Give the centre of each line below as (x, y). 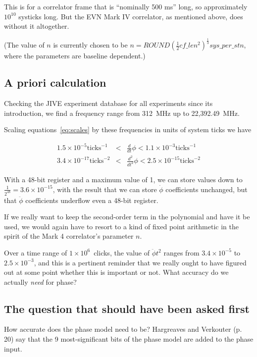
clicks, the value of (122, 252)
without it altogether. (37, 26)
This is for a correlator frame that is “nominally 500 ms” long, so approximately (126, 6)
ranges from (181, 252)
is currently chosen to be (90, 45)
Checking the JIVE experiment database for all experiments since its (108, 103)
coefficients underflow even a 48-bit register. (92, 200)
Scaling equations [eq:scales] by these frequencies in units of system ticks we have (128, 129)
